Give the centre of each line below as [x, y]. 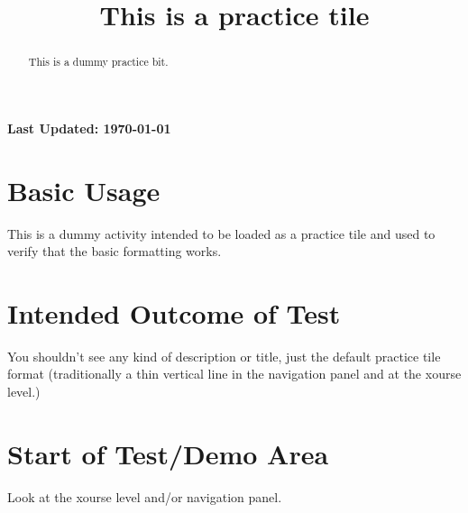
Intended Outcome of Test [174, 312]
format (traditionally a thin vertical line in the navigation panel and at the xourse [234, 374]
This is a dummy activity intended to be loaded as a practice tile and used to [221, 233]
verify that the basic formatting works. [115, 251]
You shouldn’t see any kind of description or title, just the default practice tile [224, 356]
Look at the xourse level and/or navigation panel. [145, 496]
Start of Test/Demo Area [168, 453]
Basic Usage [84, 190]
